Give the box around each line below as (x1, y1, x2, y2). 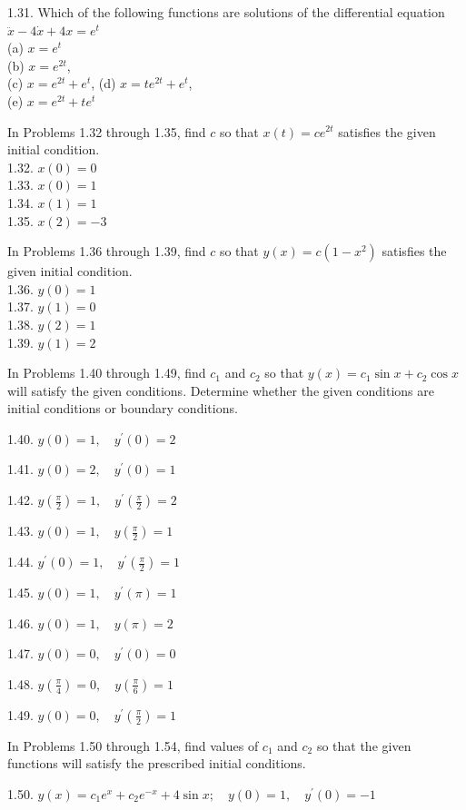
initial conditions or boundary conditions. (7, 399, 238, 418)
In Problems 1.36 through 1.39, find (7, 242, 206, 261)
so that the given (316, 736, 411, 755)
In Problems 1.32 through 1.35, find (7, 122, 206, 141)
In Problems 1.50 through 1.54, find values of (7, 736, 259, 755)
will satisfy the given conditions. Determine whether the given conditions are (7, 380, 435, 400)
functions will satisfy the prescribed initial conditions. (7, 754, 306, 773)
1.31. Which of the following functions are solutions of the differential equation (7, 3, 445, 21)
